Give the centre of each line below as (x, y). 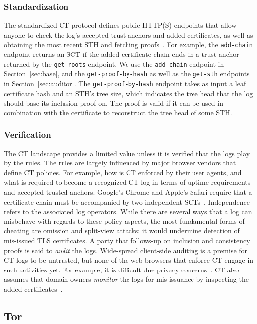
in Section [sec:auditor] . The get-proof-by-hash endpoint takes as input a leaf (125, 83)
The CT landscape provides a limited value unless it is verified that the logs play (127, 153)
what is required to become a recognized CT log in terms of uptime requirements (127, 182)
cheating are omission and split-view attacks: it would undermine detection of (122, 231)
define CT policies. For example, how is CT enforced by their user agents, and (123, 172)
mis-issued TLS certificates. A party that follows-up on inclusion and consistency (127, 240)
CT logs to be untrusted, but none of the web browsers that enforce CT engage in (129, 260)
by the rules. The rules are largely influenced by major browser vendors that (120, 163)
